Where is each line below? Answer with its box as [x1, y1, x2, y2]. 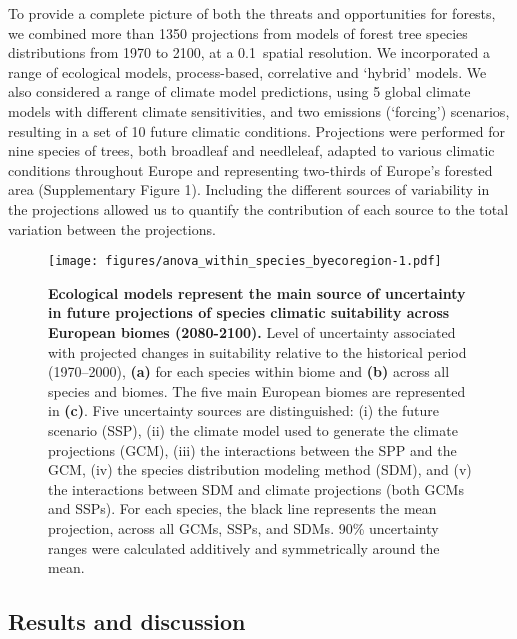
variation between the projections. [8, 218, 216, 239]
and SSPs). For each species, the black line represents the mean [48, 498, 437, 519]
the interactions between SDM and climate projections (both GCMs [48, 478, 464, 499]
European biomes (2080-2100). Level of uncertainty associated [48, 321, 456, 342]
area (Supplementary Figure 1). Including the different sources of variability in [8, 179, 490, 200]
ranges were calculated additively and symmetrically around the [48, 537, 440, 558]
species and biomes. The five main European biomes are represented [48, 380, 466, 401]
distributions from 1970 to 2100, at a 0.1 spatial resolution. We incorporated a [8, 42, 490, 63]
